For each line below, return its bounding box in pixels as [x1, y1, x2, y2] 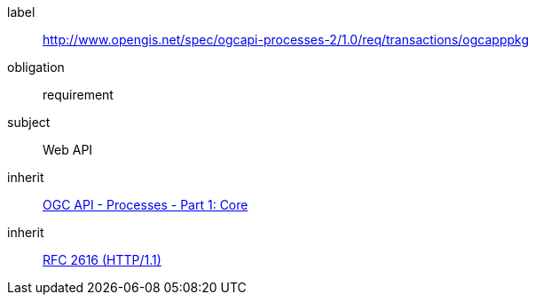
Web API [43, 142, 93, 157]
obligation [7, 60, 65, 75]
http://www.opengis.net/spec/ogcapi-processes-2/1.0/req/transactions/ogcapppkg [43, 32, 529, 47]
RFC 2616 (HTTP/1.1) [43, 252, 161, 267]
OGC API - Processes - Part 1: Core [43, 197, 248, 212]
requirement [43, 87, 114, 102]
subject [7, 115, 51, 130]
